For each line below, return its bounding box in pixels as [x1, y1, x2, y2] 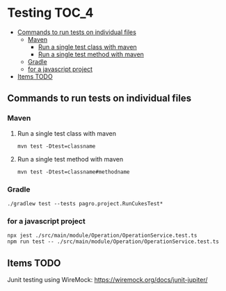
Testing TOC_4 [7, 5, 94, 21]
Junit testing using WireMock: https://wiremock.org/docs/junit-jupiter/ [7, 276, 208, 284]
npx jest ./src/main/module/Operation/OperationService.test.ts [7, 232, 197, 239]
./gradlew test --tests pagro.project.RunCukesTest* [7, 200, 163, 207]
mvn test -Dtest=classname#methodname [17, 168, 130, 175]
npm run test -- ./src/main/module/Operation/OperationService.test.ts [7, 238, 219, 245]
